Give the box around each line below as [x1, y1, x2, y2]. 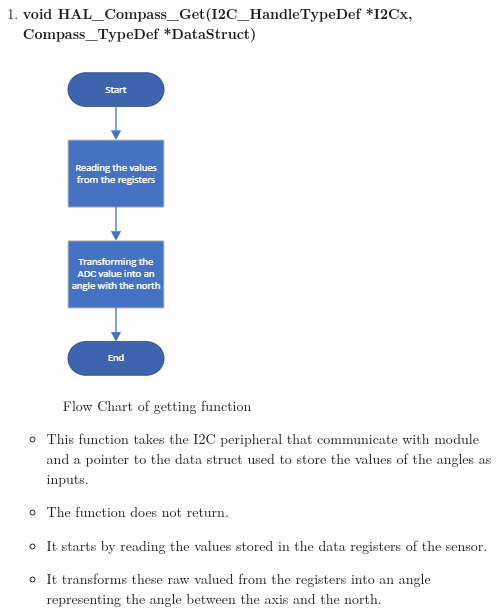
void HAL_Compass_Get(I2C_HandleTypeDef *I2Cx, [22, 3, 413, 23]
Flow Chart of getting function [62, 394, 252, 415]
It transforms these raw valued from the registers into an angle [46, 568, 431, 589]
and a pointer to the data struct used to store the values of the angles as [46, 447, 492, 468]
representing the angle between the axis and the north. [46, 587, 382, 608]
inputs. [46, 467, 89, 488]
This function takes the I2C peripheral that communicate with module [46, 428, 479, 449]
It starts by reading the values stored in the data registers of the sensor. [46, 534, 488, 555]
